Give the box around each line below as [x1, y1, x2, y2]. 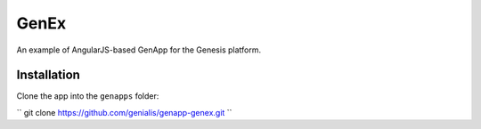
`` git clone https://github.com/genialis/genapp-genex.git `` [16, 107, 232, 117]
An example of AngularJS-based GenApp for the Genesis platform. [16, 44, 262, 55]
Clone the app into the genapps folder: [16, 91, 159, 101]
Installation [16, 68, 80, 83]
